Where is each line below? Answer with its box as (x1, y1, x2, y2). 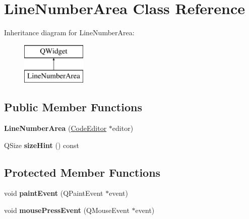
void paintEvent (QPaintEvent (4, 188, 103, 198)
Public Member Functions (4, 99, 142, 115)
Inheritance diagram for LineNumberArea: (4, 27, 135, 38)
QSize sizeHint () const (4, 139, 80, 150)
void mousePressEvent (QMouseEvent (4, 205, 130, 215)
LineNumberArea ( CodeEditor (4, 123, 107, 133)
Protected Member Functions (4, 164, 161, 180)
